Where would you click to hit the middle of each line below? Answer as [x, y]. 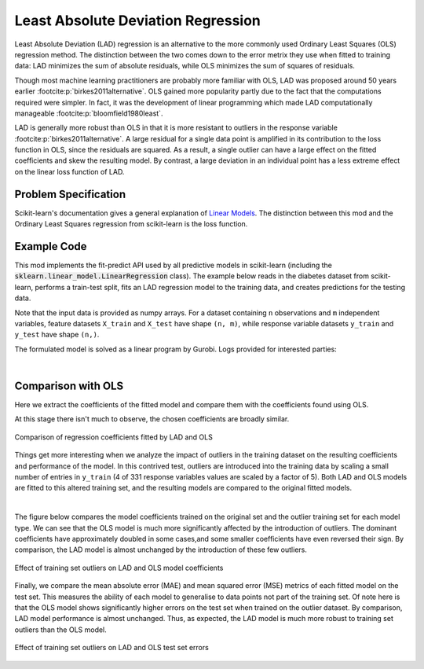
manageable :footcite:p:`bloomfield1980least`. [89, 113]
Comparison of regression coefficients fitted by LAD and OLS [114, 437]
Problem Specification [70, 194]
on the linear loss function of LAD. [69, 171]
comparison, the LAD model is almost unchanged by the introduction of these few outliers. [161, 550]
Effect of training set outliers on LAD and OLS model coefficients [119, 568]
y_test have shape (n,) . [57, 335]
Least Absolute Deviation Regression [137, 20]
